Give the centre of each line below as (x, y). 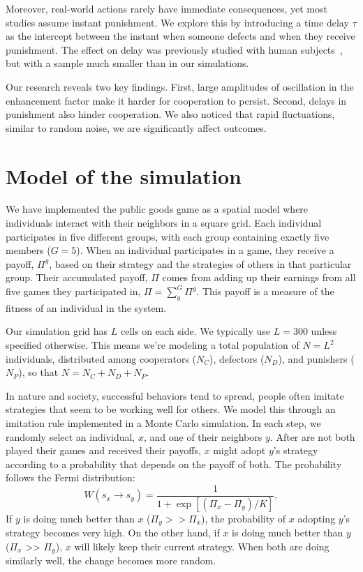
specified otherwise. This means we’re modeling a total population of (153, 345)
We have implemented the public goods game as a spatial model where (157, 209)
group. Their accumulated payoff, (77, 277)
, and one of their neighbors (203, 436)
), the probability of (244, 518)
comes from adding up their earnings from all (259, 277)
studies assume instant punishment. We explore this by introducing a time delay (177, 22)
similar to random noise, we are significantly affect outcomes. (136, 127)
